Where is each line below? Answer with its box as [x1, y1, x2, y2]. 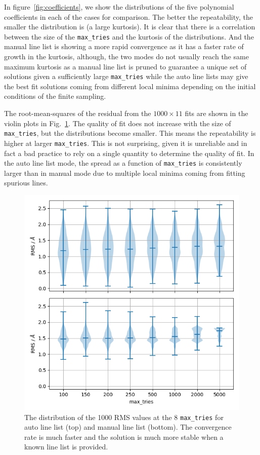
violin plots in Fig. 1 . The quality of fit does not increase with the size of [4, 118, 231, 128]
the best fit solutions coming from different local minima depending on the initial [4, 81, 256, 91]
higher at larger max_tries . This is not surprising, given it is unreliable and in [4, 137, 247, 148]
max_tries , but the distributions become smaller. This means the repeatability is [4, 128, 256, 138]
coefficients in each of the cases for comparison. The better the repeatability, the [4, 11, 253, 22]
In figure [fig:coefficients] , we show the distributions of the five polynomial [4, 2, 234, 12]
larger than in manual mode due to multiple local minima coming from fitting [4, 167, 245, 178]
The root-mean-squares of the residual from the [4, 108, 151, 119]
